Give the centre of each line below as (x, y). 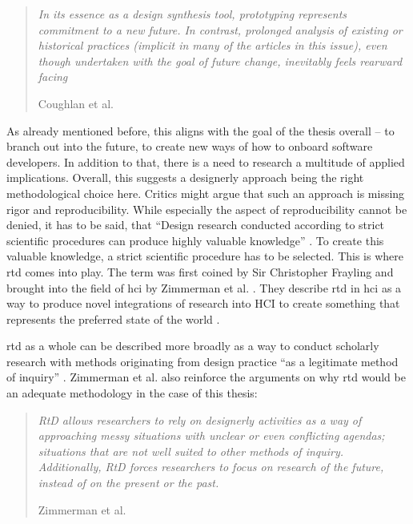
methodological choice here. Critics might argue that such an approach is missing (206, 193)
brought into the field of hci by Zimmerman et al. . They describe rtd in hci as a (204, 287)
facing (53, 77)
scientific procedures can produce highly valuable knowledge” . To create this (195, 240)
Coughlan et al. (76, 103)
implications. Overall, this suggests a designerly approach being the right (185, 177)
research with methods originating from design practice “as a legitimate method (202, 361)
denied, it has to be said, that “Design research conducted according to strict (196, 225)
